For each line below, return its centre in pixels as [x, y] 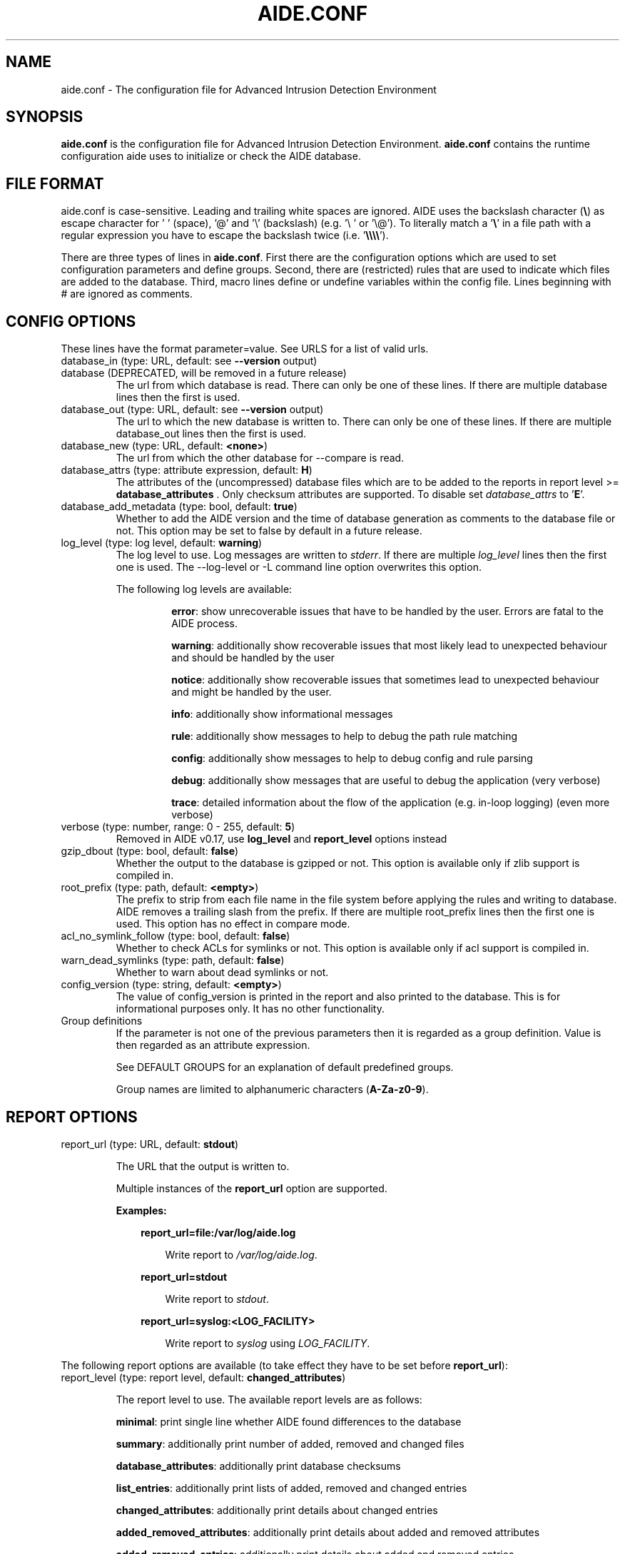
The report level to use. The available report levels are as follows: [269, 1399]
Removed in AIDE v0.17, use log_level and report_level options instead [281, 839]
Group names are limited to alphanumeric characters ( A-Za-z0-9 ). [272, 1090]
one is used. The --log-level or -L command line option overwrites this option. [299, 567]
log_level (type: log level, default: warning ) [162, 543]
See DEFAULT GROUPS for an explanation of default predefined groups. [285, 1067]
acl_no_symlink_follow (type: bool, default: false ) [176, 936]
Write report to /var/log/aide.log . [241, 1254]
